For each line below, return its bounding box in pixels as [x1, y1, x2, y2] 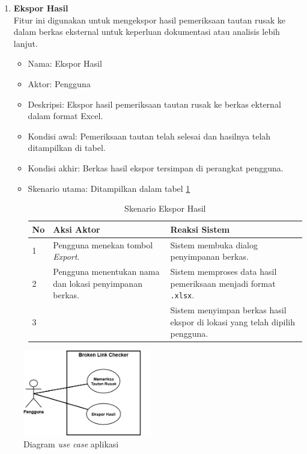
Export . [53, 250, 80, 263]
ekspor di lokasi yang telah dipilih [170, 315, 295, 328]
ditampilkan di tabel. [28, 141, 106, 154]
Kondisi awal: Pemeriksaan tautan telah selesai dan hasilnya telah [28, 129, 271, 142]
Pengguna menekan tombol [53, 238, 153, 251]
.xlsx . [170, 289, 195, 301]
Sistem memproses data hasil [170, 265, 277, 277]
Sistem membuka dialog [170, 238, 258, 251]
